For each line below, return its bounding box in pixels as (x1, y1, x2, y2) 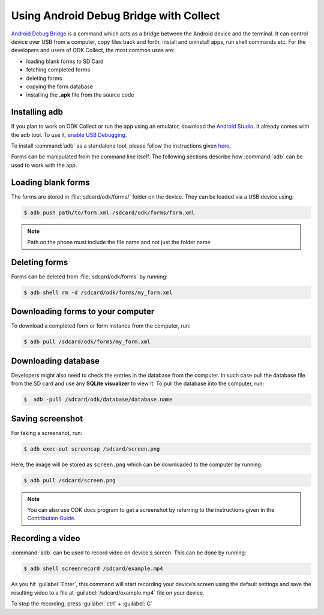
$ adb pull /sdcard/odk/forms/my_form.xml (23, 338, 151, 345)
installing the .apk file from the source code (26, 91, 134, 98)
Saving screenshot (11, 413, 83, 424)
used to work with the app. (11, 161, 77, 169)
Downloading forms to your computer (11, 307, 155, 317)
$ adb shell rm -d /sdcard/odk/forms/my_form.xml (23, 289, 173, 296)
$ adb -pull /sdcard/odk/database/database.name (23, 396, 173, 403)
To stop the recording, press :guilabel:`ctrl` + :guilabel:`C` (11, 600, 153, 607)
